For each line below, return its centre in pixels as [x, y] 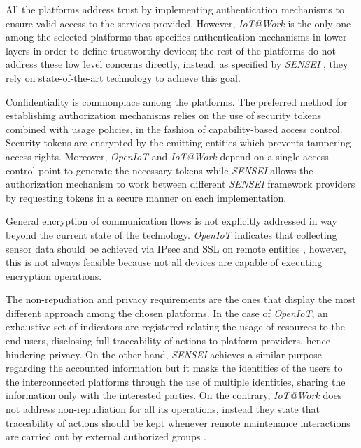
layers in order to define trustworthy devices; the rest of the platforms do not [171, 50]
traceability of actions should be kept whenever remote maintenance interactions [178, 422]
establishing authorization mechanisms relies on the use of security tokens [164, 115]
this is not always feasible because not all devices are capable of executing [164, 262]
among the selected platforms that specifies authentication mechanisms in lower [176, 37]
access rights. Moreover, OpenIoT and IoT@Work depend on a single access [167, 156]
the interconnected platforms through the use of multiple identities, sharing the [176, 381]
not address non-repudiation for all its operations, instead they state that [163, 409]
